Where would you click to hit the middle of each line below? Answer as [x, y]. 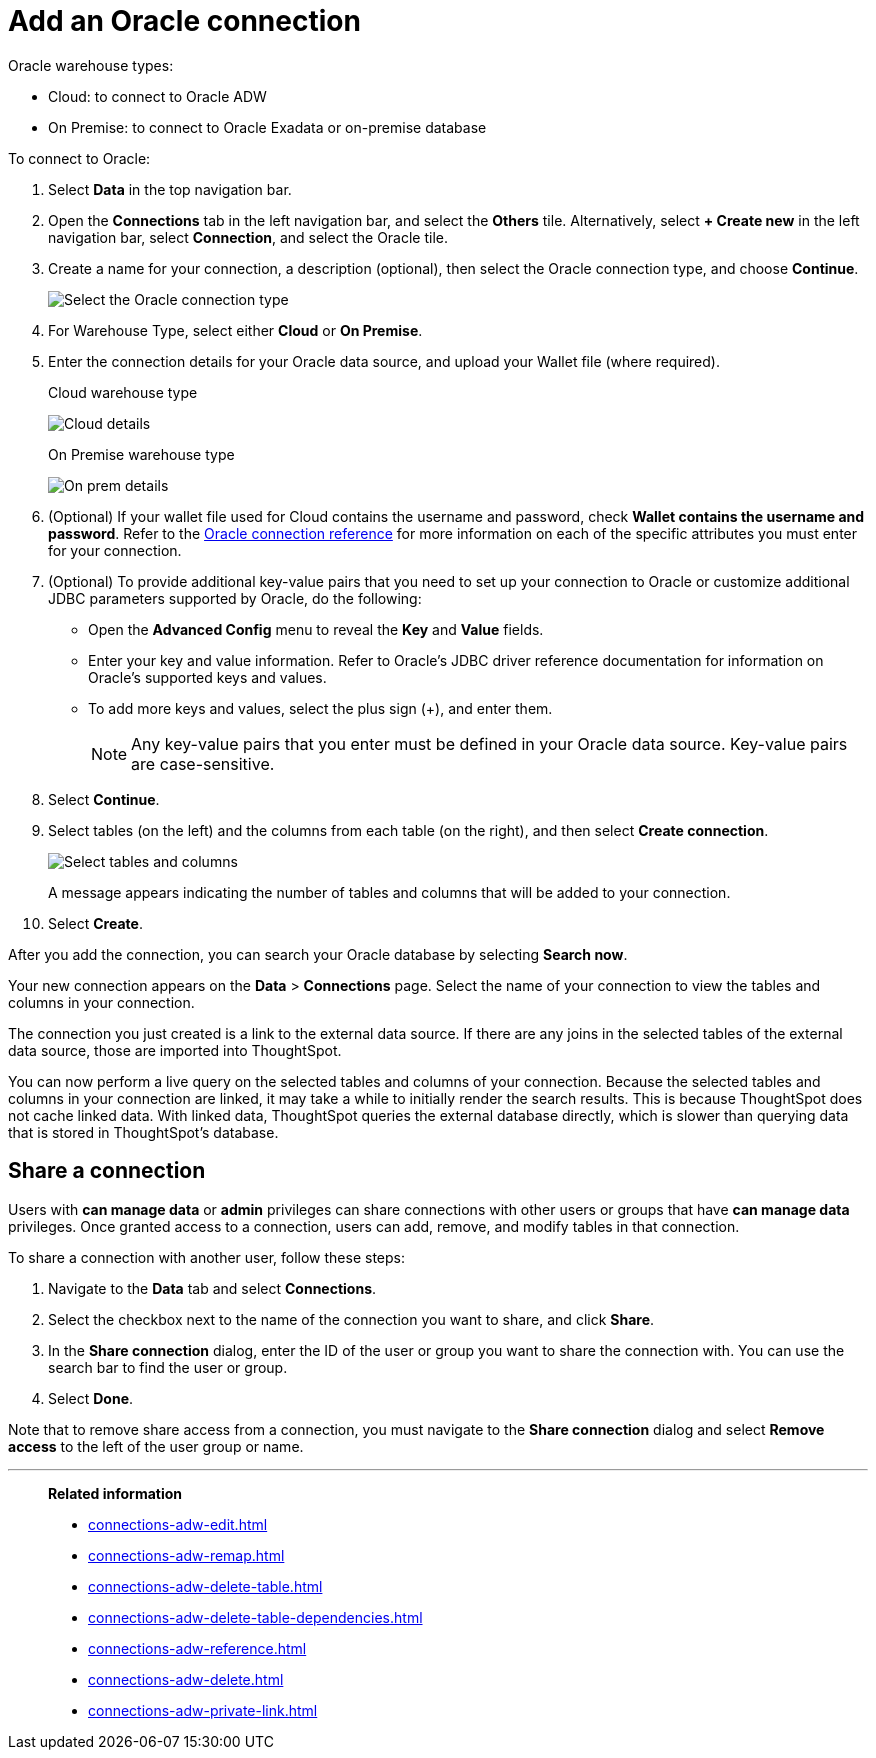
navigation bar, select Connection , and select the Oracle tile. [248, 237]
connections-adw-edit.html [178, 1524]
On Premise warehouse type [141, 454]
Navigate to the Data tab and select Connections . [212, 1288]
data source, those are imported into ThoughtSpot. [175, 1050]
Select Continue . [104, 799]
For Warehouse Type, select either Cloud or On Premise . [235, 330]
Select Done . [91, 1398]
